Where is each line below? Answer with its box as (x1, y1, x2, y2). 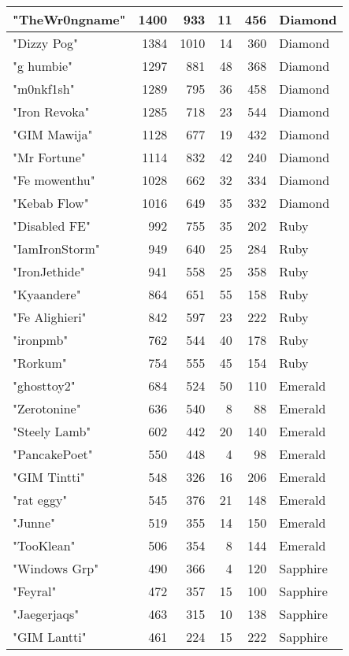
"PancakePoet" (13, 445, 93, 463)
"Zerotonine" (13, 399, 81, 417)
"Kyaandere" (13, 285, 81, 303)
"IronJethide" (13, 262, 85, 280)
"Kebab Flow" (13, 194, 89, 212)
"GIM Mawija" (13, 125, 93, 143)
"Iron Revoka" (13, 102, 90, 120)
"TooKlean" (13, 536, 76, 554)
